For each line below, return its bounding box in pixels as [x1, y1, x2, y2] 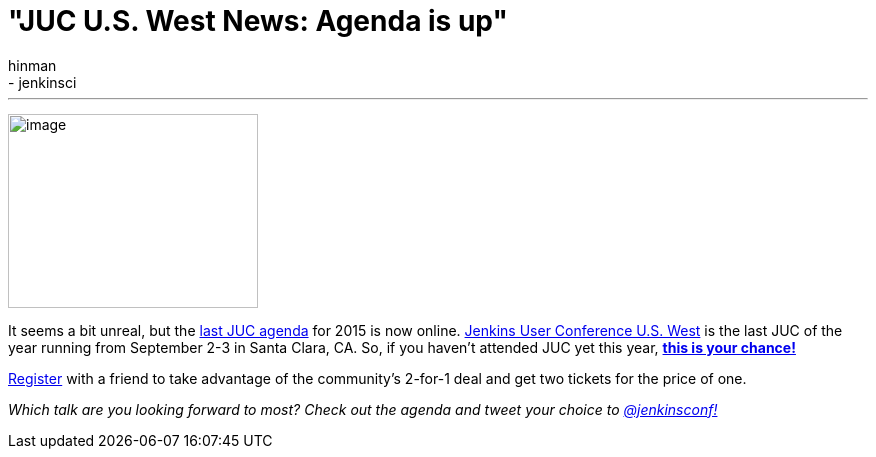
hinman [8, 56, 57, 74]
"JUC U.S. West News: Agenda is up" [8, 4, 508, 38]
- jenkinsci [8, 73, 77, 91]
